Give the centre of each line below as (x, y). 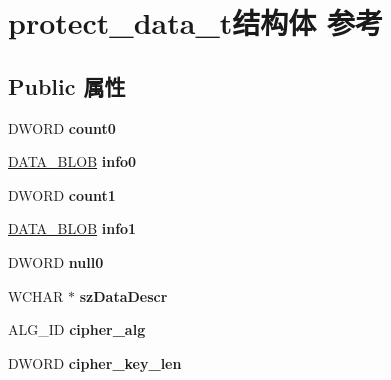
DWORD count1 (62, 194)
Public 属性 (67, 85)
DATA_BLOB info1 (72, 228)
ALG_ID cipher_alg (77, 329)
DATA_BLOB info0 (72, 161)
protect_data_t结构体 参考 (195, 22)
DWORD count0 (62, 127)
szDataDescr (123, 295)
